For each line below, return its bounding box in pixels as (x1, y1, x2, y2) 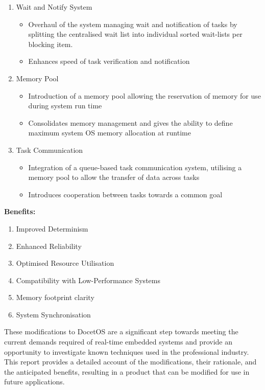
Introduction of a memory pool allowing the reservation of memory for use (28, 90, 261, 101)
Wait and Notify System (16, 2, 92, 12)
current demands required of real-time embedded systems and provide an (4, 336, 232, 347)
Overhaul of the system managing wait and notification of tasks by (28, 18, 237, 29)
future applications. (4, 376, 65, 387)
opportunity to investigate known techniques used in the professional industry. (4, 346, 249, 357)
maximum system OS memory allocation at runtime (28, 127, 191, 138)
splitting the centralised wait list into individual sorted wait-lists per (28, 29, 243, 39)
